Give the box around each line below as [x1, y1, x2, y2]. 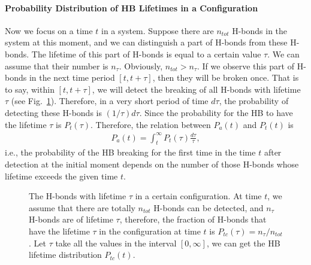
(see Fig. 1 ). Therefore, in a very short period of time [11, 95, 209, 107]
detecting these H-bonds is [5, 106, 102, 118]
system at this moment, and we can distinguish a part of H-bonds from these [5, 36, 288, 48]
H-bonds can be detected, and [153, 201, 264, 214]
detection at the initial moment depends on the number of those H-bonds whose [5, 158, 299, 170]
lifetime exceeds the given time [5, 169, 118, 182]
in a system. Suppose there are [101, 24, 214, 36]
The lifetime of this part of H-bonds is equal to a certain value [31, 47, 261, 60]
